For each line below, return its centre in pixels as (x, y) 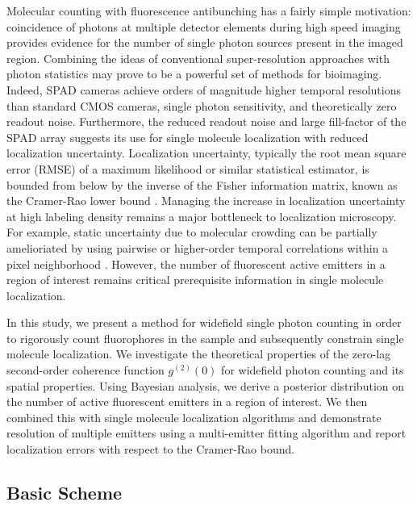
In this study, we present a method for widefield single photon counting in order (204, 322)
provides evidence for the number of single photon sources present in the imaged (205, 42)
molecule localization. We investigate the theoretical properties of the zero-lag (199, 354)
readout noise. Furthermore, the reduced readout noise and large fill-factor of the (206, 121)
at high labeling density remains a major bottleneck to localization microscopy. (202, 216)
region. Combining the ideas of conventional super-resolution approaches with (198, 58)
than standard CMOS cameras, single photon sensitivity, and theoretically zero (202, 105)
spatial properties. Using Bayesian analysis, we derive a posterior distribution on (206, 385)
